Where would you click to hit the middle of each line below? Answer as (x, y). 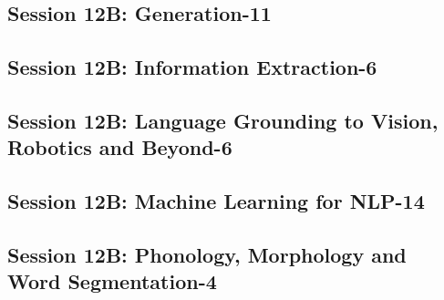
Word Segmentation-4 (112, 281)
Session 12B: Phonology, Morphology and (207, 254)
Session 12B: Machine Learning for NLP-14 (216, 201)
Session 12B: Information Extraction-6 (192, 67)
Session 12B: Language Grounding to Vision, (223, 120)
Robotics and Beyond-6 (120, 147)
